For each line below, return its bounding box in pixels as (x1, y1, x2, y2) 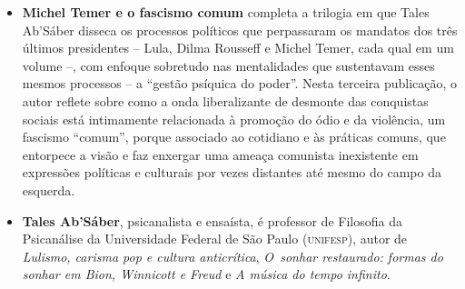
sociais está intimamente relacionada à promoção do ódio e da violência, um (22, 109, 446, 128)
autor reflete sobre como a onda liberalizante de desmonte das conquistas (22, 91, 429, 110)
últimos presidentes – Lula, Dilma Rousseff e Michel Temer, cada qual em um (22, 38, 454, 57)
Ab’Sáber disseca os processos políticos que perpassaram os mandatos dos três (22, 20, 458, 39)
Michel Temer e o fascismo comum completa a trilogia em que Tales (22, 3, 430, 21)
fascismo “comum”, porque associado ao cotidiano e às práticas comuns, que (22, 127, 446, 146)
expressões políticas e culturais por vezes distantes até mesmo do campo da (22, 163, 441, 182)
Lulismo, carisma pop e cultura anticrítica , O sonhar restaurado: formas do (22, 246, 443, 265)
